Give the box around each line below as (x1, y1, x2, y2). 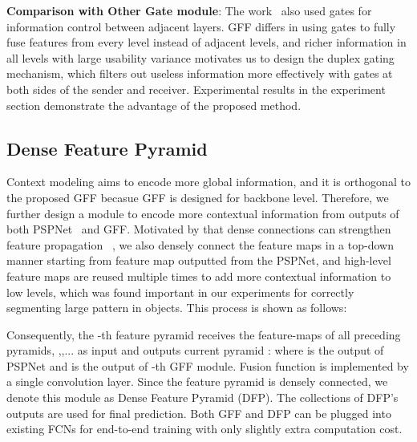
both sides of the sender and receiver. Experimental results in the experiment (6, 80, 386, 97)
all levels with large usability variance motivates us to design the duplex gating (6, 49, 395, 66)
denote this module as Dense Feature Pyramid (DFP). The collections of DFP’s (6, 389, 399, 406)
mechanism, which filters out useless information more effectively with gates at (6, 65, 393, 82)
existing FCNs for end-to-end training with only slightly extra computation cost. (6, 420, 403, 437)
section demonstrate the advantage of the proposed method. (6, 96, 302, 113)
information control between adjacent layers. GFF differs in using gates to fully (6, 18, 396, 34)
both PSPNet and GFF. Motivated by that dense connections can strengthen (6, 221, 391, 237)
